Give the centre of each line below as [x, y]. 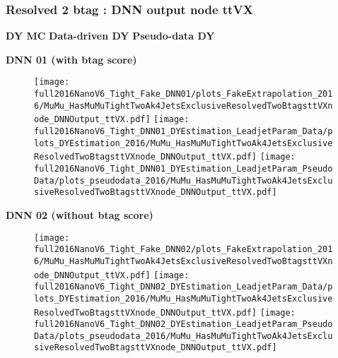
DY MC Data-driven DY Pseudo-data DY [110, 36]
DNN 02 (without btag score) [80, 214]
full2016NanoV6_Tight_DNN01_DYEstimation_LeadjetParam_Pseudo [183, 169]
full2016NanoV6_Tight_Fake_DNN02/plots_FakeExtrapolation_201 [183, 250]
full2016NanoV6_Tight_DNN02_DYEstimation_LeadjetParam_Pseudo [183, 324]
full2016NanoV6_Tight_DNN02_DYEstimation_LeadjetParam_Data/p [183, 287]
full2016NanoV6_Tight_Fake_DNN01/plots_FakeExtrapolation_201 [183, 94]
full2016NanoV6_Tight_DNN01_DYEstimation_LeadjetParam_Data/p [183, 132]
